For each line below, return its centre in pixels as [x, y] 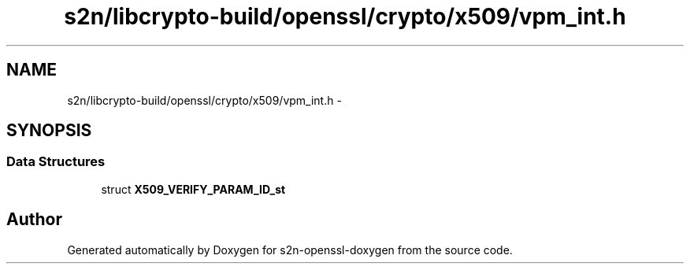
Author [34, 220]
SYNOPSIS [49, 131]
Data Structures [56, 162]
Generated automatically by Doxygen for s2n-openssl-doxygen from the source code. [290, 250]
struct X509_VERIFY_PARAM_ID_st [193, 189]
